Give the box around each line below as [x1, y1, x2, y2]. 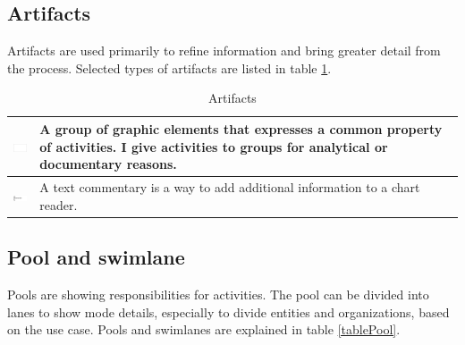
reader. [39, 195, 78, 214]
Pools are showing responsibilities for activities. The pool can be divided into [7, 284, 429, 303]
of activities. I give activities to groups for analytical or [39, 137, 388, 156]
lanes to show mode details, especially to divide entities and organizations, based [7, 302, 450, 321]
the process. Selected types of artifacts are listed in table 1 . [7, 58, 332, 77]
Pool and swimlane [7, 243, 185, 271]
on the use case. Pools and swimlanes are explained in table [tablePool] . [7, 320, 401, 339]
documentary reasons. [39, 155, 177, 173]
